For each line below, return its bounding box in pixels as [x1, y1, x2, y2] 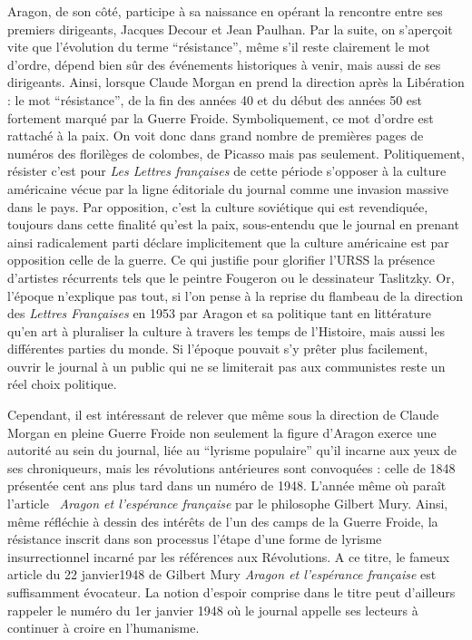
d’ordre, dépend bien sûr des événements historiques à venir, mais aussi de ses [7, 54, 441, 73]
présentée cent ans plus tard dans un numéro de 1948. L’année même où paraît [7, 476, 447, 495]
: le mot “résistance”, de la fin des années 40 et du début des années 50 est [7, 90, 423, 109]
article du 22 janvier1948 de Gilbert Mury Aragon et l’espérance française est [7, 565, 437, 584]
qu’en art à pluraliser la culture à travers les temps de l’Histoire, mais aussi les [7, 321, 445, 340]
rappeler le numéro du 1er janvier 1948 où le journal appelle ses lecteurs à [7, 600, 418, 619]
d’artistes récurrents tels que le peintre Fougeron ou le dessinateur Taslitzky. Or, [7, 267, 455, 286]
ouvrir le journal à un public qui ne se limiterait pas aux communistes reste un [7, 356, 446, 375]
